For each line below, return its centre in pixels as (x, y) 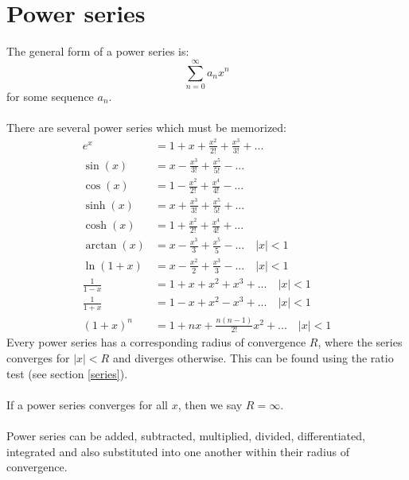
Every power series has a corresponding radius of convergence (156, 342)
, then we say (210, 404)
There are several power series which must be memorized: (147, 128)
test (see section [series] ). (67, 373)
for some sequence (50, 96)
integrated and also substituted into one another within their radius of (178, 451)
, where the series (360, 342)
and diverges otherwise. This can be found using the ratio (253, 358)
